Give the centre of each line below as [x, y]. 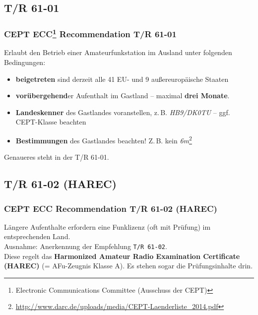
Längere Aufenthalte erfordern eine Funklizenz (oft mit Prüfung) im [107, 226]
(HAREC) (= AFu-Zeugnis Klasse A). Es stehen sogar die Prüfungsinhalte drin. [129, 266]
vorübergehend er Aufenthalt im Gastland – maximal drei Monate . [123, 95]
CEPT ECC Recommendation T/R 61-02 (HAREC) [111, 208]
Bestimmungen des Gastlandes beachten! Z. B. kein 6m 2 [104, 140]
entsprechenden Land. [37, 236]
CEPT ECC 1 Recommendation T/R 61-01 [90, 33]
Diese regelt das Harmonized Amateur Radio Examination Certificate [122, 256]
